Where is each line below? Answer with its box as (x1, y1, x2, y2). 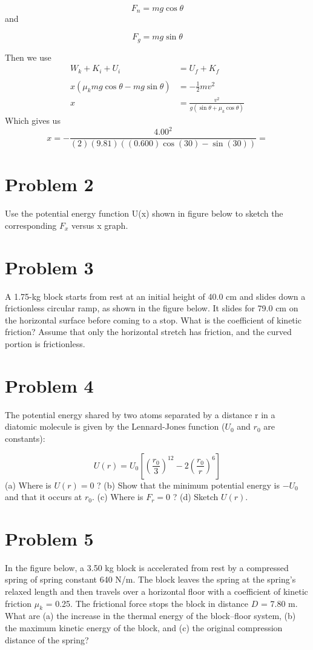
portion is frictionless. (5, 337, 85, 350)
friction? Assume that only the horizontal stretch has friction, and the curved (5, 325, 292, 338)
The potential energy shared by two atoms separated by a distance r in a (5, 408, 275, 421)
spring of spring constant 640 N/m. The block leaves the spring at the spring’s (5, 573, 296, 586)
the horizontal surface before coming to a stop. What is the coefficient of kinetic (5, 313, 301, 326)
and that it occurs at (5, 490, 82, 503)
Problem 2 (5, 172, 94, 197)
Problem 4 (5, 373, 94, 398)
